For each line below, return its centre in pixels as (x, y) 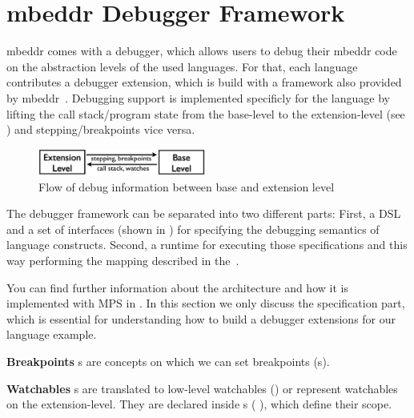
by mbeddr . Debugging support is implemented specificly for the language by (198, 97)
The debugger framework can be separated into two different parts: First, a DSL (204, 213)
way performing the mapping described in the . (123, 261)
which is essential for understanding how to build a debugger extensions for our (201, 318)
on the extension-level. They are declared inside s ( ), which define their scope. (199, 404)
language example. (52, 334)
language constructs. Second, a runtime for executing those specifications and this (207, 245)
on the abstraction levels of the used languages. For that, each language (182, 66)
